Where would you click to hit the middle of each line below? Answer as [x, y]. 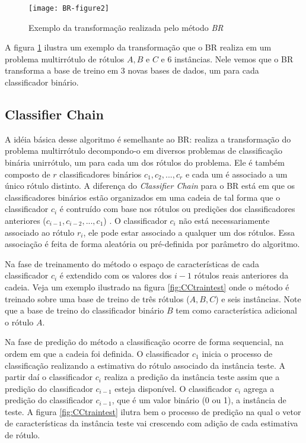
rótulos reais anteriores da [241, 275]
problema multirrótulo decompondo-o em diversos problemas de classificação [144, 151]
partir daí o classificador [49, 377]
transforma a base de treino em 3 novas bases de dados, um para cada [132, 70]
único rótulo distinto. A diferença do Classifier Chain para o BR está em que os [150, 186]
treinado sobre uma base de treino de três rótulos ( [97, 298]
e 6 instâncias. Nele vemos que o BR [227, 58]
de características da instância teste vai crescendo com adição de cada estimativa [152, 423]
